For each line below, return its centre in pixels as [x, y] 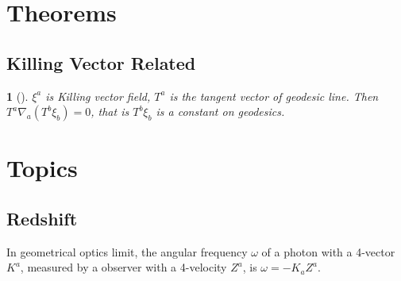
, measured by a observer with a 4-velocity [123, 267]
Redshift [42, 218]
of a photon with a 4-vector [328, 251]
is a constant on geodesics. [220, 112]
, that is [110, 112]
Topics [42, 168]
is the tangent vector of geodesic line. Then [274, 96]
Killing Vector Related [101, 62]
